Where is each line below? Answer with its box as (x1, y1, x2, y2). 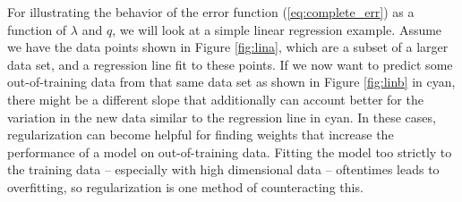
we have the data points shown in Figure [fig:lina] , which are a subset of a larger (7, 38, 449, 56)
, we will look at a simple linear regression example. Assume (112, 20, 442, 38)
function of (7, 20, 67, 38)
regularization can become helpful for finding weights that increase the (7, 125, 394, 144)
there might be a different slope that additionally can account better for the (7, 89, 423, 108)
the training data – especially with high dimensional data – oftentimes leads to (7, 160, 440, 179)
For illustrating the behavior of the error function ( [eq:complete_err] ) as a (7, 3, 415, 21)
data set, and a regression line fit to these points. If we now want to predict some (7, 55, 453, 73)
